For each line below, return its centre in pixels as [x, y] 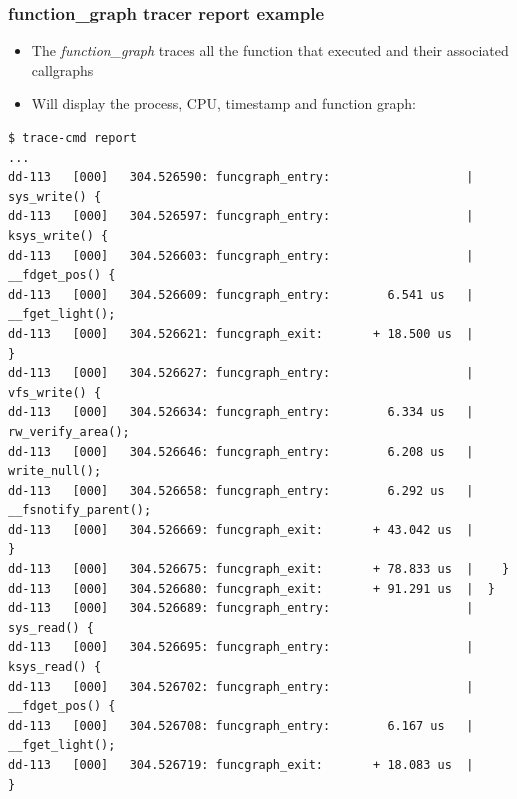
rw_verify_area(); [69, 431]
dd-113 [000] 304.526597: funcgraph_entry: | [241, 216]
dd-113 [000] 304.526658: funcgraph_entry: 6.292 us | [241, 490]
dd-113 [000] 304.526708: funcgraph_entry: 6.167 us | [241, 725]
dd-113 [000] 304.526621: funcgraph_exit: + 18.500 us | [241, 333]
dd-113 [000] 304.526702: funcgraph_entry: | [241, 686]
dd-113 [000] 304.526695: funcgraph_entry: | [241, 647]
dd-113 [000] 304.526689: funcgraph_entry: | [241, 608]
